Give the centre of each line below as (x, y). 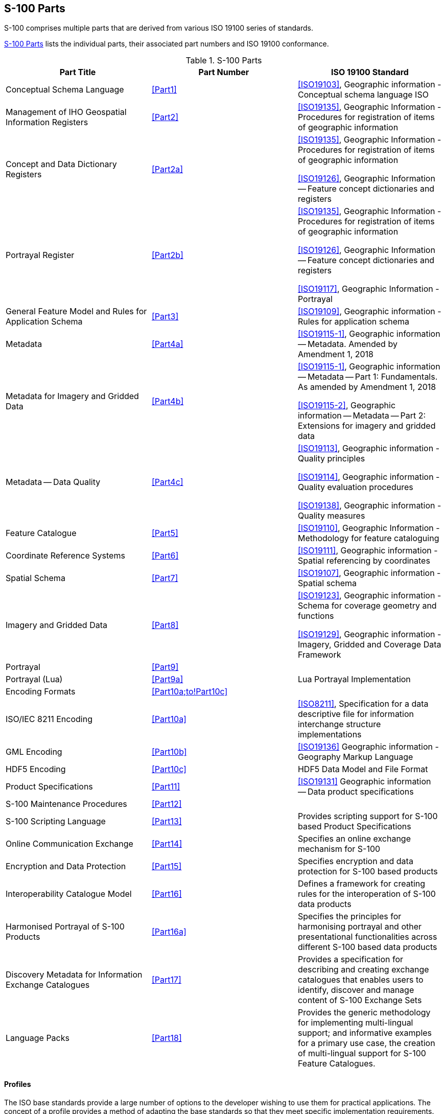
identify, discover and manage (356, 990)
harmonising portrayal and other (360, 927)
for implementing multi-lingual (355, 1023)
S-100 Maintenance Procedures (66, 804)
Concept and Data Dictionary (61, 164)
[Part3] (165, 317)
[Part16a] (169, 932)
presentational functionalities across (367, 937)
